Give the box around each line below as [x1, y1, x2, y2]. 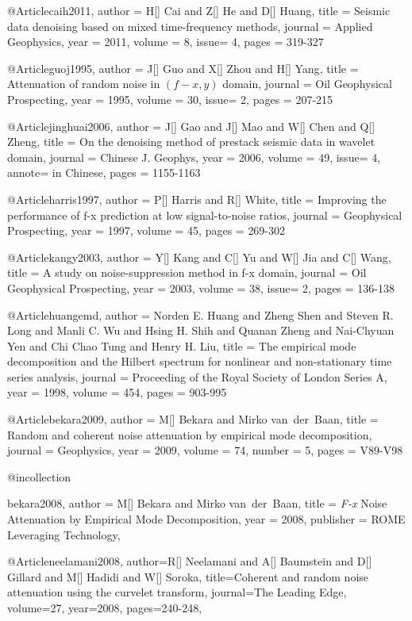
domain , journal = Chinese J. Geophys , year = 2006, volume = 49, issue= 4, [7, 148, 381, 165]
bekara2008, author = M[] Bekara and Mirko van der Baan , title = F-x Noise [7, 495, 387, 512]
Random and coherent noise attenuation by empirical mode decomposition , [7, 426, 372, 443]
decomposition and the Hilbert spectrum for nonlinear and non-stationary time [7, 353, 392, 370]
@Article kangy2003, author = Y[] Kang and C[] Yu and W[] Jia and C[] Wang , [7, 248, 391, 265]
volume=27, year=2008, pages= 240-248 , [7, 600, 202, 615]
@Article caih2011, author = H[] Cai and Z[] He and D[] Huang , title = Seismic [7, 2, 391, 18]
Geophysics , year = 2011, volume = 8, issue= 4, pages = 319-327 [7, 33, 324, 50]
